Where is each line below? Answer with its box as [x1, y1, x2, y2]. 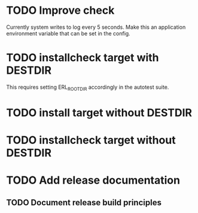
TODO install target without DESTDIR [6, 106, 193, 119]
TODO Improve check [6, 4, 115, 17]
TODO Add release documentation [6, 173, 181, 187]
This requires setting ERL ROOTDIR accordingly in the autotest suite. [6, 83, 169, 92]
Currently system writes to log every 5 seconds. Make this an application [6, 23, 186, 31]
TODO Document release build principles [6, 197, 162, 208]
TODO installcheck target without [6, 133, 176, 147]
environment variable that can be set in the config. [6, 29, 130, 37]
